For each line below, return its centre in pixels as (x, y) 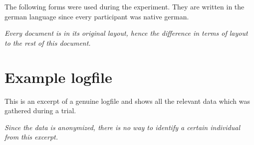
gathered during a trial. (40, 110)
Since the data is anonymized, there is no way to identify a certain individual (122, 127)
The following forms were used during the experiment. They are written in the (125, 6)
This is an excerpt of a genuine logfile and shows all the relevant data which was (127, 101)
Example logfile (58, 77)
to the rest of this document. (48, 42)
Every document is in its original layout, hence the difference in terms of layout (126, 33)
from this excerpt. (31, 137)
